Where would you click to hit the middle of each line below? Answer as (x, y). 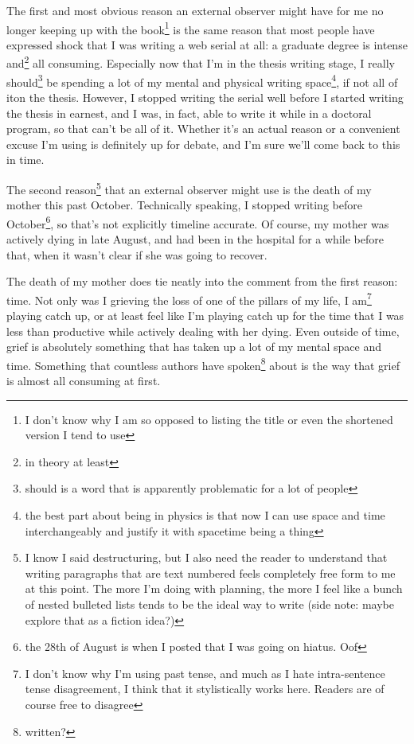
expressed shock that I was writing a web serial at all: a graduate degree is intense (207, 44)
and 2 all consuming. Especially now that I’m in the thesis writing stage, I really (201, 62)
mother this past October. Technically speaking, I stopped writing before (184, 205)
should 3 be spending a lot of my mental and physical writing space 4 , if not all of (202, 80)
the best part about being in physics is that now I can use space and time (205, 515)
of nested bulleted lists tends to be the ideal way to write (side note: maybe (209, 604)
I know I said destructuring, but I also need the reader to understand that (206, 557)
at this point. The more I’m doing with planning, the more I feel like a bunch (214, 588)
